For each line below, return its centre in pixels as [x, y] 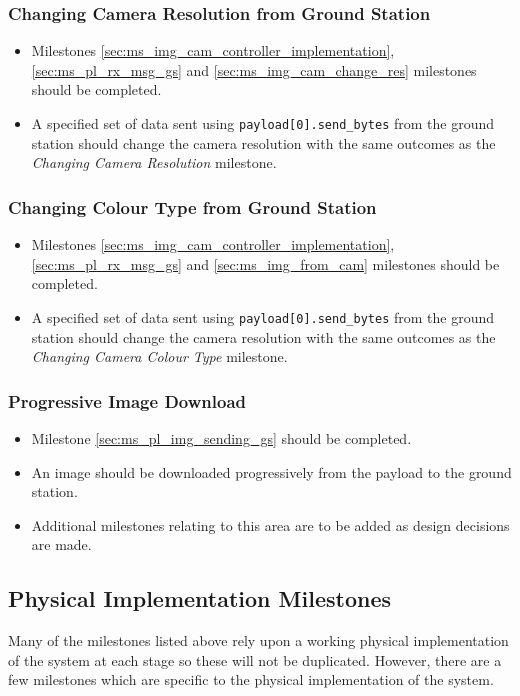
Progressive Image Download [127, 400]
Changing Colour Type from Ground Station [192, 206]
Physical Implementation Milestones [199, 598]
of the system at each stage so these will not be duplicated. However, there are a [255, 659]
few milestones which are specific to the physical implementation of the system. [251, 679]
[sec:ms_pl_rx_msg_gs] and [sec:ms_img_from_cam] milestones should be [265, 263]
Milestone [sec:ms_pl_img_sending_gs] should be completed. [221, 437]
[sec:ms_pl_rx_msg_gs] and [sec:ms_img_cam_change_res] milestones [254, 69]
